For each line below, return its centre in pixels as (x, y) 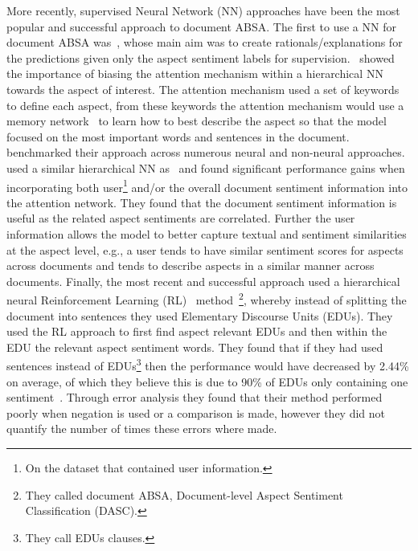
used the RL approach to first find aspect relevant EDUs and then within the (197, 331)
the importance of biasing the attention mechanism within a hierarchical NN (195, 73)
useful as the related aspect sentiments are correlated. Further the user (181, 218)
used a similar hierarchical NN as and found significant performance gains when (206, 167)
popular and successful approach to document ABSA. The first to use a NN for (201, 26)
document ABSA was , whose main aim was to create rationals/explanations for (205, 42)
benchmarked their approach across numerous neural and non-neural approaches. (206, 152)
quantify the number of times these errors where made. (142, 429)
